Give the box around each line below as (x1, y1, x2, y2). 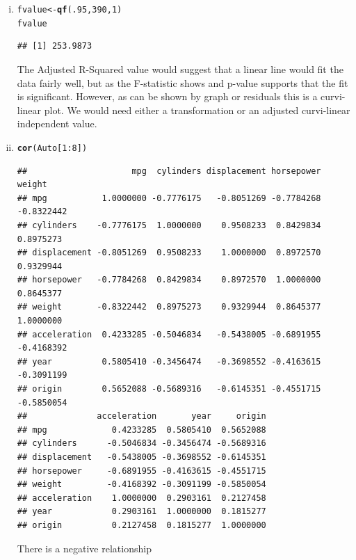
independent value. (17, 116, 97, 131)
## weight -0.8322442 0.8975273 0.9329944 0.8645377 (17, 302, 321, 312)
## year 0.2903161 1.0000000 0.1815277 (17, 506, 266, 517)
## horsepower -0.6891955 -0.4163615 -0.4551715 (17, 465, 266, 476)
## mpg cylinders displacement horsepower (17, 166, 321, 176)
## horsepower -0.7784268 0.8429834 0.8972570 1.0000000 (17, 275, 321, 285)
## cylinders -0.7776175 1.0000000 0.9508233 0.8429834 (17, 220, 321, 230)
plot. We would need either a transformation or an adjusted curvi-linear (44, 102, 350, 117)
